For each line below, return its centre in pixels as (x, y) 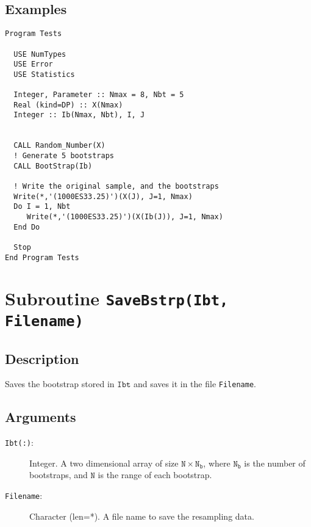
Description (42, 358)
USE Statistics (44, 74)
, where (217, 463)
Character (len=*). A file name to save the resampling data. (142, 516)
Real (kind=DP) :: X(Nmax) (68, 105)
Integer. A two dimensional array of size (104, 463)
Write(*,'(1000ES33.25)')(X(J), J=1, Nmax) (103, 196)
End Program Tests (42, 257)
